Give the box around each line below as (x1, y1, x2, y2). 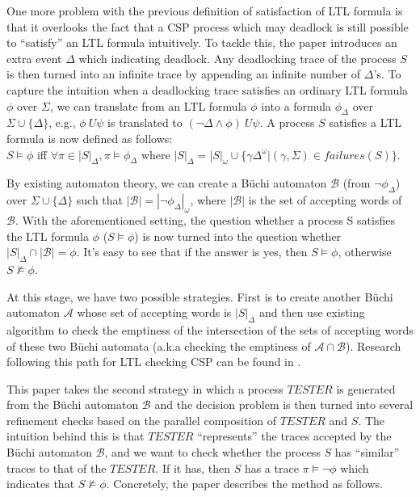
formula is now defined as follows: (6, 129, 173, 146)
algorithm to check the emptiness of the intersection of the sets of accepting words (6, 321, 414, 338)
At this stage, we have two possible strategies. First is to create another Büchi (6, 288, 393, 305)
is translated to (107, 114, 183, 131)
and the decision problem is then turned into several (154, 396, 414, 413)
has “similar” (334, 444, 400, 461)
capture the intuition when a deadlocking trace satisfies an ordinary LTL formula (6, 81, 409, 98)
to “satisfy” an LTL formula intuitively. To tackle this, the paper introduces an (6, 34, 397, 51)
